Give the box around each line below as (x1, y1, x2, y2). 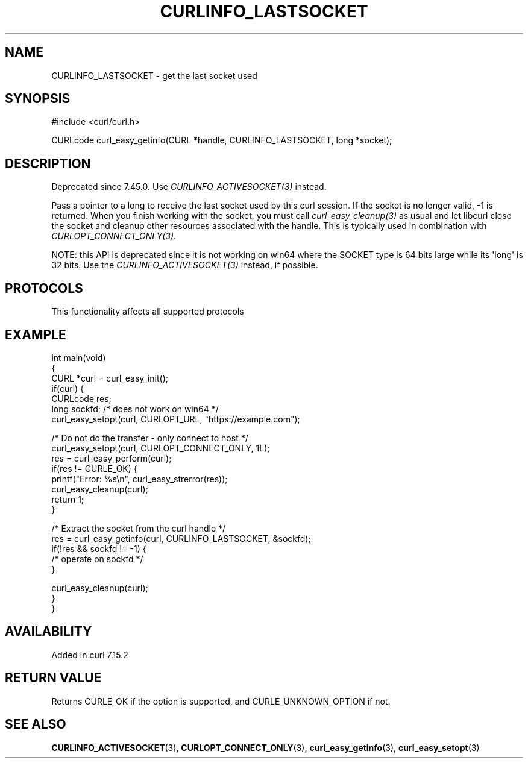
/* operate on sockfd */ (51, 553, 143, 564)
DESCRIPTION (5, 155, 91, 171)
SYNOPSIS (5, 91, 71, 107)
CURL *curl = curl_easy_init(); (51, 372, 168, 383)
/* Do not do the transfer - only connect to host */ (51, 432, 248, 443)
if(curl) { (51, 383, 84, 394)
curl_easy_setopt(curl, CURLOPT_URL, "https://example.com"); (51, 413, 300, 424)
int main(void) (51, 352, 106, 363)
